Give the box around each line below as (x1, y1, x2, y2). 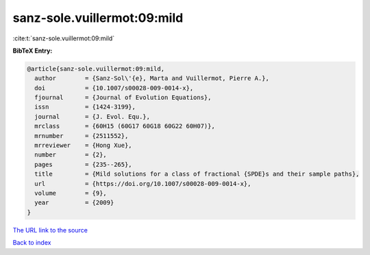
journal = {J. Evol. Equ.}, (34, 113, 151, 120)
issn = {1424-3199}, (34, 103, 136, 111)
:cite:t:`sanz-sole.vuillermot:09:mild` (12, 34, 115, 42)
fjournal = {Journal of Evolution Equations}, (34, 94, 212, 102)
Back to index (12, 239, 51, 247)
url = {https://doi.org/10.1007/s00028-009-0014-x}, (34, 180, 251, 187)
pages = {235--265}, (34, 161, 133, 168)
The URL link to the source (12, 226, 88, 234)
